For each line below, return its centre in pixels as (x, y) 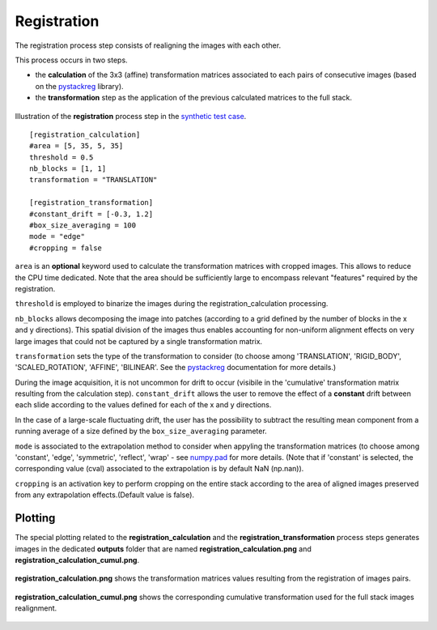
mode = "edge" (57, 236)
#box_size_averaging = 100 (83, 226)
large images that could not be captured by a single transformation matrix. (139, 341)
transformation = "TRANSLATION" (93, 180)
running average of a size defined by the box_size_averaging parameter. (141, 431)
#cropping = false (66, 248)
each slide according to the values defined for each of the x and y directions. (143, 405)
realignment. (36, 608)
